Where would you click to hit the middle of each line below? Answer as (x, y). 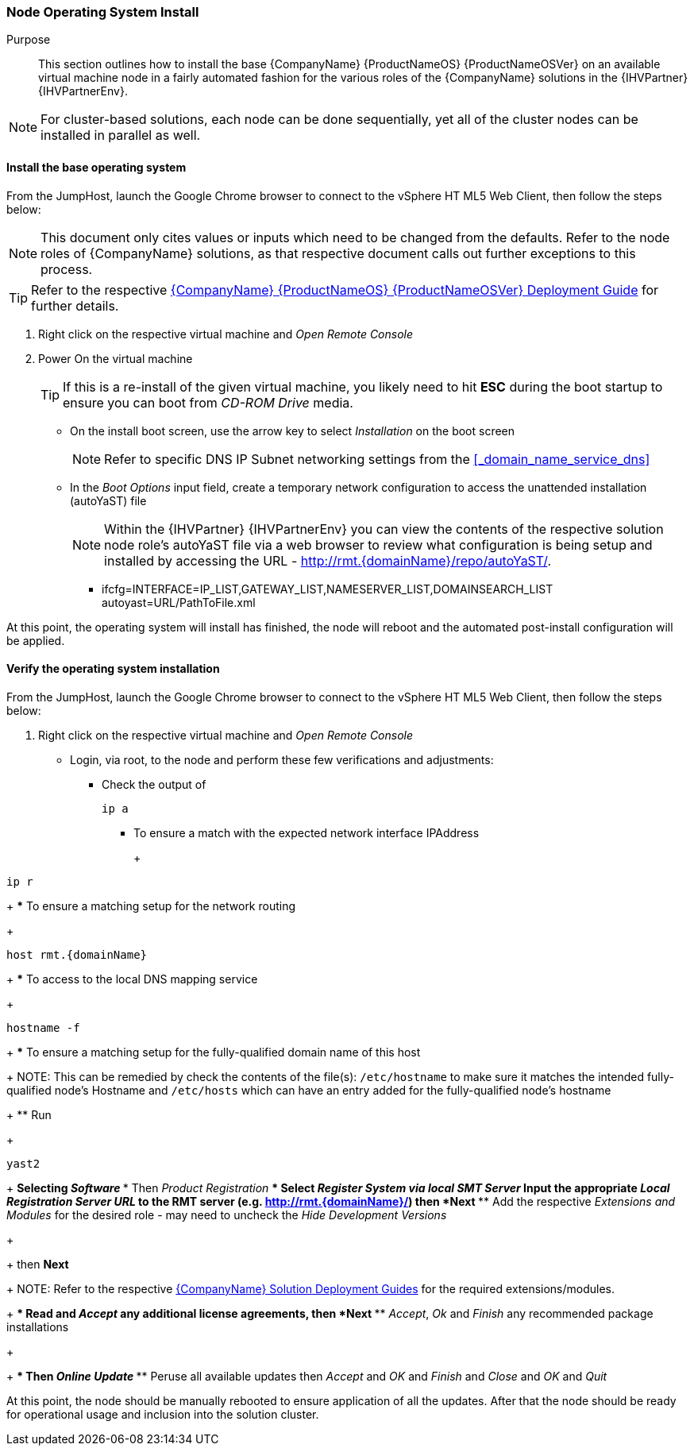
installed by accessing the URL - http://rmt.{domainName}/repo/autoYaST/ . (328, 560)
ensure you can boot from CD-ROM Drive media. (208, 402)
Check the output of (154, 784)
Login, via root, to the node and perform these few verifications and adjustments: (282, 759)
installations (38, 1326)
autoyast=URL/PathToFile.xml (179, 602)
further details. (75, 305)
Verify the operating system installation (113, 669)
